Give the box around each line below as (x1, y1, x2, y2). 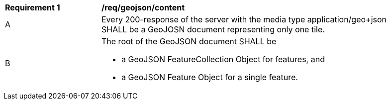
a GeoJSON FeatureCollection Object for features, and (121, 54, 325, 64)
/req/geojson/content (101, 2, 185, 12)
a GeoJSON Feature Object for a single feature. (121, 72, 298, 82)
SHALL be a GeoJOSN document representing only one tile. (101, 24, 325, 34)
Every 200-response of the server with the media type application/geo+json (101, 14, 387, 24)
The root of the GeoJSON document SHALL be (101, 36, 277, 46)
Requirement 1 (5, 2, 60, 12)
